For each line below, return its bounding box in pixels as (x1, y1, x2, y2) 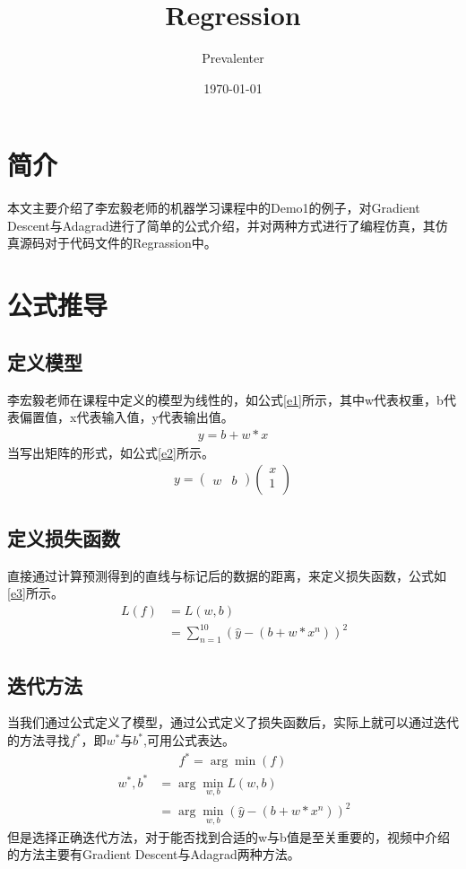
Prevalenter (202, 48, 264, 67)
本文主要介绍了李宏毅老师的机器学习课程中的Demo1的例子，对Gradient (7, 198, 420, 217)
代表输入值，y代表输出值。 (76, 408, 234, 426)
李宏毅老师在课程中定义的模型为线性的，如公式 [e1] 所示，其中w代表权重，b (7, 390, 444, 408)
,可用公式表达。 (142, 731, 235, 749)
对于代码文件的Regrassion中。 (44, 233, 217, 252)
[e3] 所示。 (7, 584, 64, 602)
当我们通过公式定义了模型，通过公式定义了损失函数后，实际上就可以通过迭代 (7, 713, 459, 732)
